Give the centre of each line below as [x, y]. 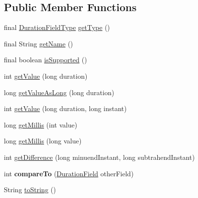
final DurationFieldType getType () [57, 27]
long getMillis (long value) [43, 141]
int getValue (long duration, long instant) [65, 108]
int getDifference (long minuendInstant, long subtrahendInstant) [99, 157]
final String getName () [38, 43]
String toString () [30, 190]
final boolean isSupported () [46, 60]
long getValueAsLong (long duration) [59, 92]
